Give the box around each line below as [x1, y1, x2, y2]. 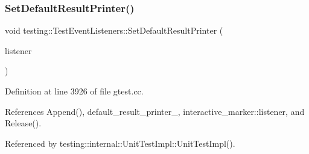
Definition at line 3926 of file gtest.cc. [5, 85, 144, 97]
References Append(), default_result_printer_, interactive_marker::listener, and [5, 105, 305, 117]
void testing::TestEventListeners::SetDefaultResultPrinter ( [5, 24, 223, 37]
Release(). [5, 117, 42, 129]
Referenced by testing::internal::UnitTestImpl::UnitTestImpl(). [5, 137, 235, 149]
